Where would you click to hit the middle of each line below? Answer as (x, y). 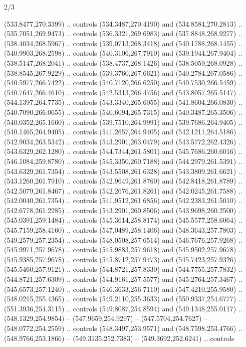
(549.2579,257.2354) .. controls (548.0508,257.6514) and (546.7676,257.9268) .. (123, 239)
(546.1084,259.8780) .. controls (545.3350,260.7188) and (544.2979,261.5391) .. (123, 161)
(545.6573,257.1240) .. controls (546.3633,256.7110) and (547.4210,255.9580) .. (123, 289)
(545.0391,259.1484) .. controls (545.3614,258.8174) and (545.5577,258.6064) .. (123, 220)
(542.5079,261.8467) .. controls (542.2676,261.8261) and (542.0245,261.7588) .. (123, 190)
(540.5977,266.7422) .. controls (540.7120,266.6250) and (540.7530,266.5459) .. (123, 82)
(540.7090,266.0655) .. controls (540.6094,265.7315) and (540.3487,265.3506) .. (123, 112)
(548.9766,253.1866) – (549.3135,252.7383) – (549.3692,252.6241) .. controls (119, 338)
